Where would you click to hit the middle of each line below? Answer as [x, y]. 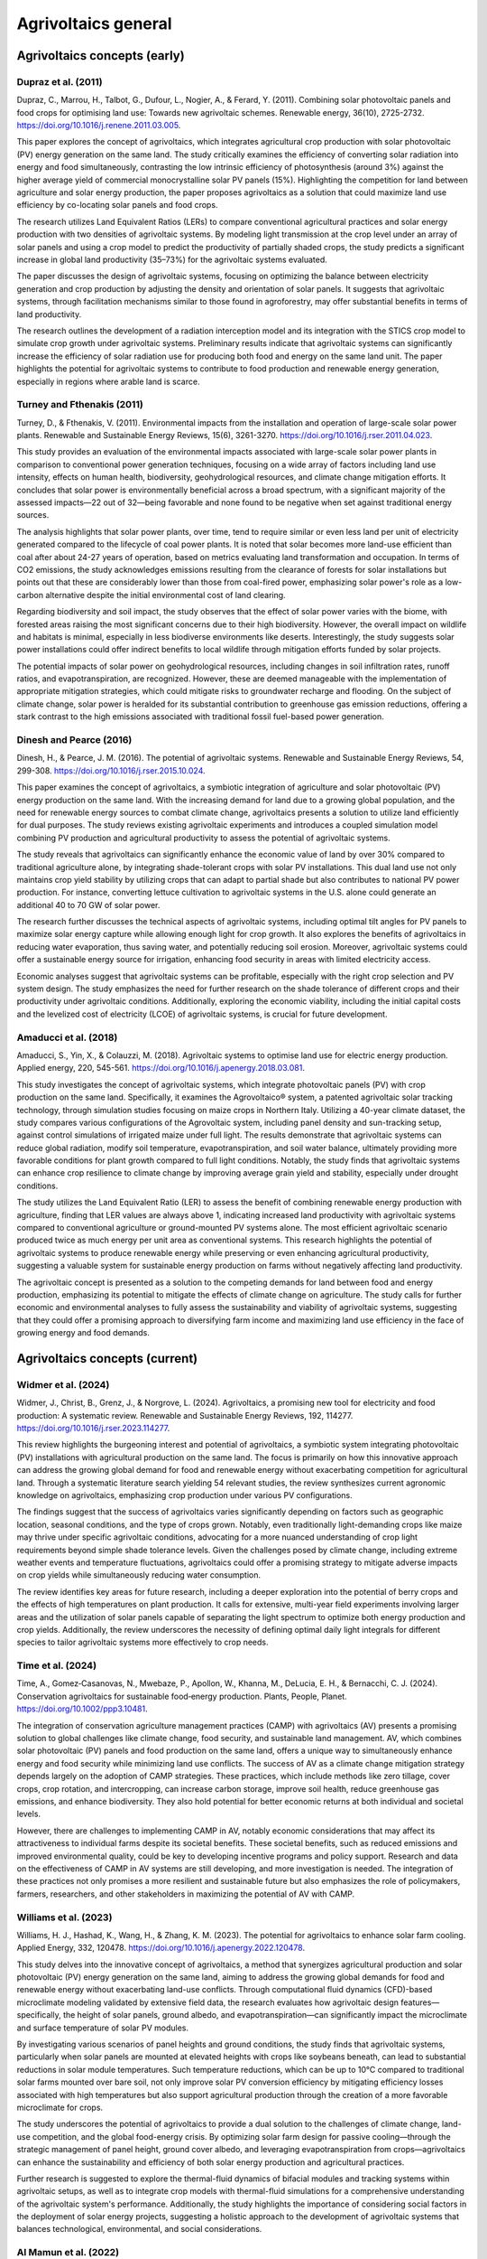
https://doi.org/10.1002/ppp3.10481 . [82, 1709]
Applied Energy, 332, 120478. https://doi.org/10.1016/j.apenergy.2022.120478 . [161, 1948]
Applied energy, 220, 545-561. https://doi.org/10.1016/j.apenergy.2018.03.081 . [161, 1068]
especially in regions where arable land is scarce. [108, 381]
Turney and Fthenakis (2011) [80, 405]
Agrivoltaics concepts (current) [107, 1359]
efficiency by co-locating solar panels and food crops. [117, 205]
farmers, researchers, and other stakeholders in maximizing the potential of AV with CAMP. [186, 1894]
